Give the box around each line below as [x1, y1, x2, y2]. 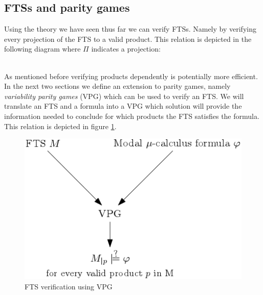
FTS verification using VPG [25, 281, 113, 291]
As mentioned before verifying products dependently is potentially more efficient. [4, 70, 258, 81]
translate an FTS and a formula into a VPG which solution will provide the [4, 101, 242, 111]
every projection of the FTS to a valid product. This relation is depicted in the [4, 33, 252, 44]
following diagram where [4, 43, 81, 54]
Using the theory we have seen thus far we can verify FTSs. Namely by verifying [4, 23, 256, 34]
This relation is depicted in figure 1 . [4, 120, 117, 131]
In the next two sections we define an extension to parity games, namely [4, 81, 231, 91]
